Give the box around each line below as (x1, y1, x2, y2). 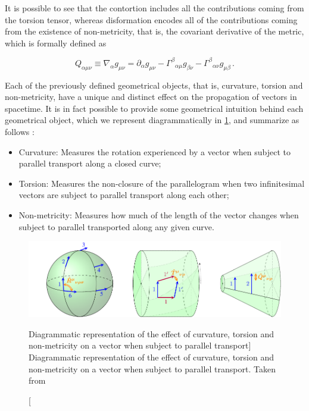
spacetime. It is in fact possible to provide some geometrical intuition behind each (5, 102, 304, 114)
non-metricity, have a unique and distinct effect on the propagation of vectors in (5, 90, 297, 103)
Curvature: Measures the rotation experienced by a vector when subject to (18, 145, 291, 158)
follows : (5, 126, 35, 138)
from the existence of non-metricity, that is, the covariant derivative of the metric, (5, 25, 304, 37)
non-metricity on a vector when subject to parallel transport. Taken (29, 362, 276, 375)
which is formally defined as (5, 36, 107, 49)
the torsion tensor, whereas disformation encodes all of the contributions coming (5, 13, 298, 26)
